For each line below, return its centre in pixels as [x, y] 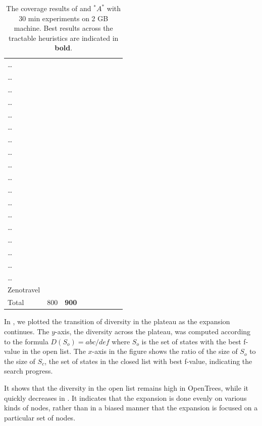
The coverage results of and [49, 8]
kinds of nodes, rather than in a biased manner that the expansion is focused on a [131, 408]
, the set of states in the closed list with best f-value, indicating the [148, 361]
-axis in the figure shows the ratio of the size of [165, 351]
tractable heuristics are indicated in [64, 38]
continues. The [27, 331]
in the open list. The [54, 351]
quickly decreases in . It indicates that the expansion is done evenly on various [125, 398]
